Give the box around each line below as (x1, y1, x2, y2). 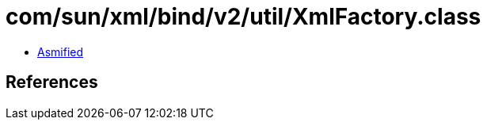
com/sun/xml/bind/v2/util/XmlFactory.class (6, 3, 481, 30)
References (6, 72, 98, 93)
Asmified (37, 44, 84, 59)
